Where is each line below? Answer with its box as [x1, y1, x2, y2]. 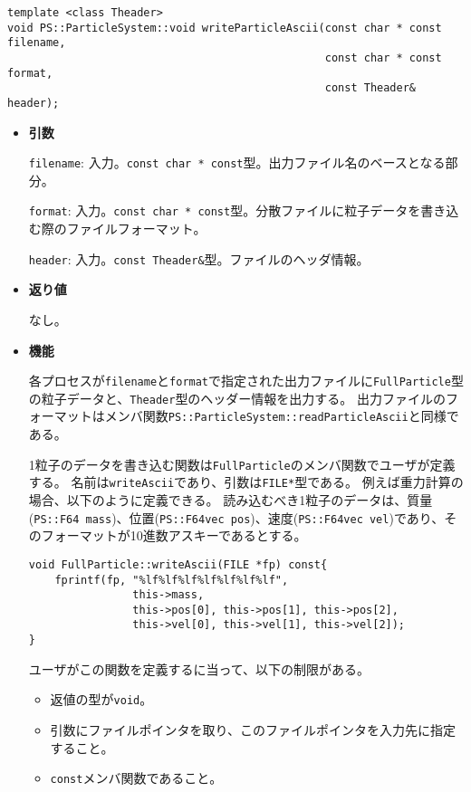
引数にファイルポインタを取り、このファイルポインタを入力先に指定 [50, 720, 457, 740]
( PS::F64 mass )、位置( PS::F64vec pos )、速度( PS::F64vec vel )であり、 [28, 508, 445, 527]
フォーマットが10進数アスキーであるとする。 [41, 526, 307, 545]
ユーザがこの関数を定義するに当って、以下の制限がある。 [28, 659, 370, 678]
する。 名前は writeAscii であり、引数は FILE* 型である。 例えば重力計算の [28, 472, 464, 491]
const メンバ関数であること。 [50, 768, 223, 787]
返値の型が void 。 [50, 690, 153, 709]
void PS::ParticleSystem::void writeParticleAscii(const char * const [7, 21, 442, 34]
